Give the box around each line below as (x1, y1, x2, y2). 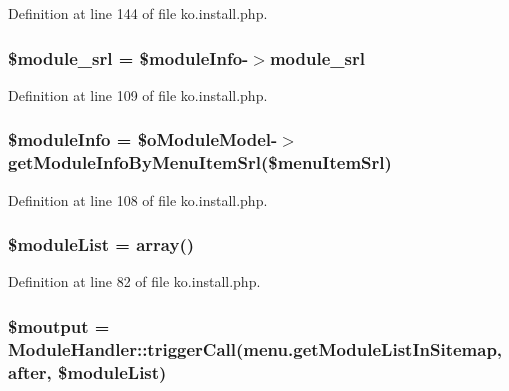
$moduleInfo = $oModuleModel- (8, 127, 278, 152)
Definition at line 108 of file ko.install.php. (8, 189, 268, 210)
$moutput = (8, 313, 110, 338)
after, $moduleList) (8, 359, 167, 384)
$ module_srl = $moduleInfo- (8, 45, 249, 70)
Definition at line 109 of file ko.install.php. (8, 84, 268, 105)
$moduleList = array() (8, 232, 195, 257)
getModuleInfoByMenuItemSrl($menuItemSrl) (8, 150, 392, 175)
